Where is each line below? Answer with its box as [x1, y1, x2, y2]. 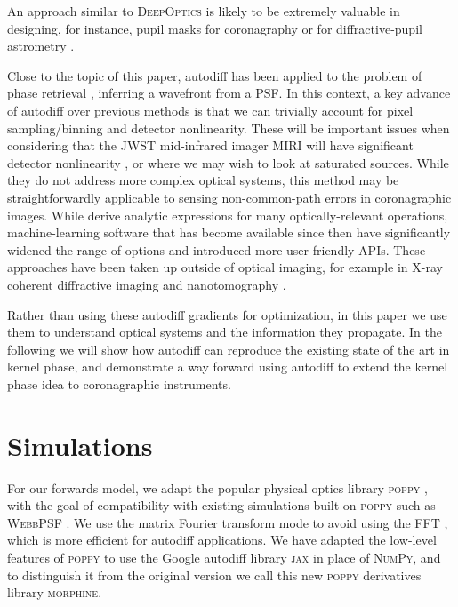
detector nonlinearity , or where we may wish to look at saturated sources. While [7, 153, 449, 172]
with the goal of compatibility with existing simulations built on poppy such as [7, 496, 436, 515]
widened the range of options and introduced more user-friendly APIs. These [7, 240, 426, 259]
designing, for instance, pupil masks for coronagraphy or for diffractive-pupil [7, 19, 422, 37]
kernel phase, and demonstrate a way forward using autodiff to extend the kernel [7, 357, 448, 376]
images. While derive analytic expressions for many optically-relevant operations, [7, 205, 448, 224]
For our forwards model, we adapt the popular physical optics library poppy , [7, 478, 428, 497]
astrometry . [7, 36, 75, 55]
